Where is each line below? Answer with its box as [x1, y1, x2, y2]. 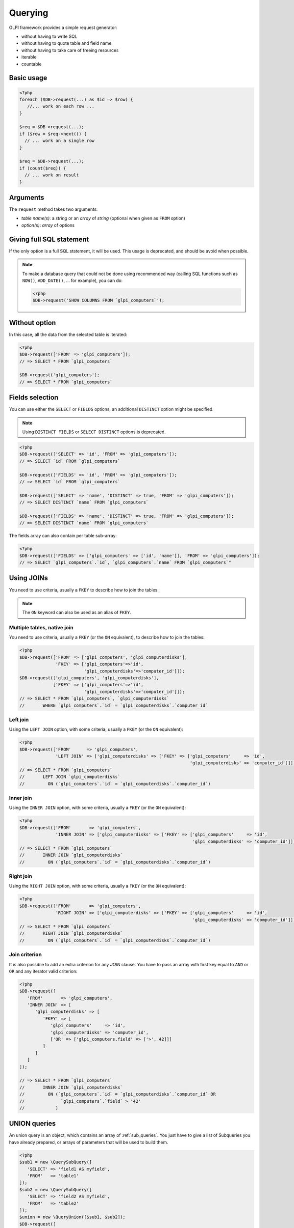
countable [21, 61, 42, 67]
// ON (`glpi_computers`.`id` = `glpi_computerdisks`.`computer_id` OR [19, 1091, 216, 1097]
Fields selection [9, 393, 59, 402]
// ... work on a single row [24, 138, 95, 143]
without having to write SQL [21, 33, 78, 39]
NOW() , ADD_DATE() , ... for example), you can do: [22, 278, 122, 283]
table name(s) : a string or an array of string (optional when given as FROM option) [21, 215, 186, 221]
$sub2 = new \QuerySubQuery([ [19, 1187, 92, 1192]
